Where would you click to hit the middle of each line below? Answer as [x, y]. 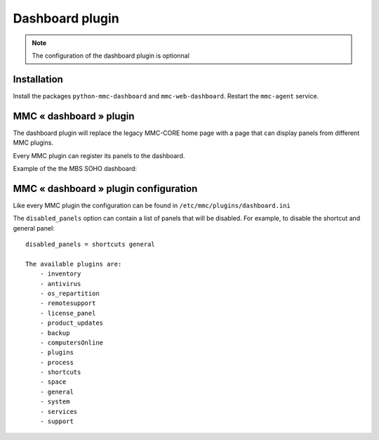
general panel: [34, 228]
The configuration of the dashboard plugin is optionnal [111, 56]
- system [55, 402]
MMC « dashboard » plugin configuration [105, 189]
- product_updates [72, 323]
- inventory [60, 274]
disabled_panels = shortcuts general [91, 244]
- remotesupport [68, 303]
